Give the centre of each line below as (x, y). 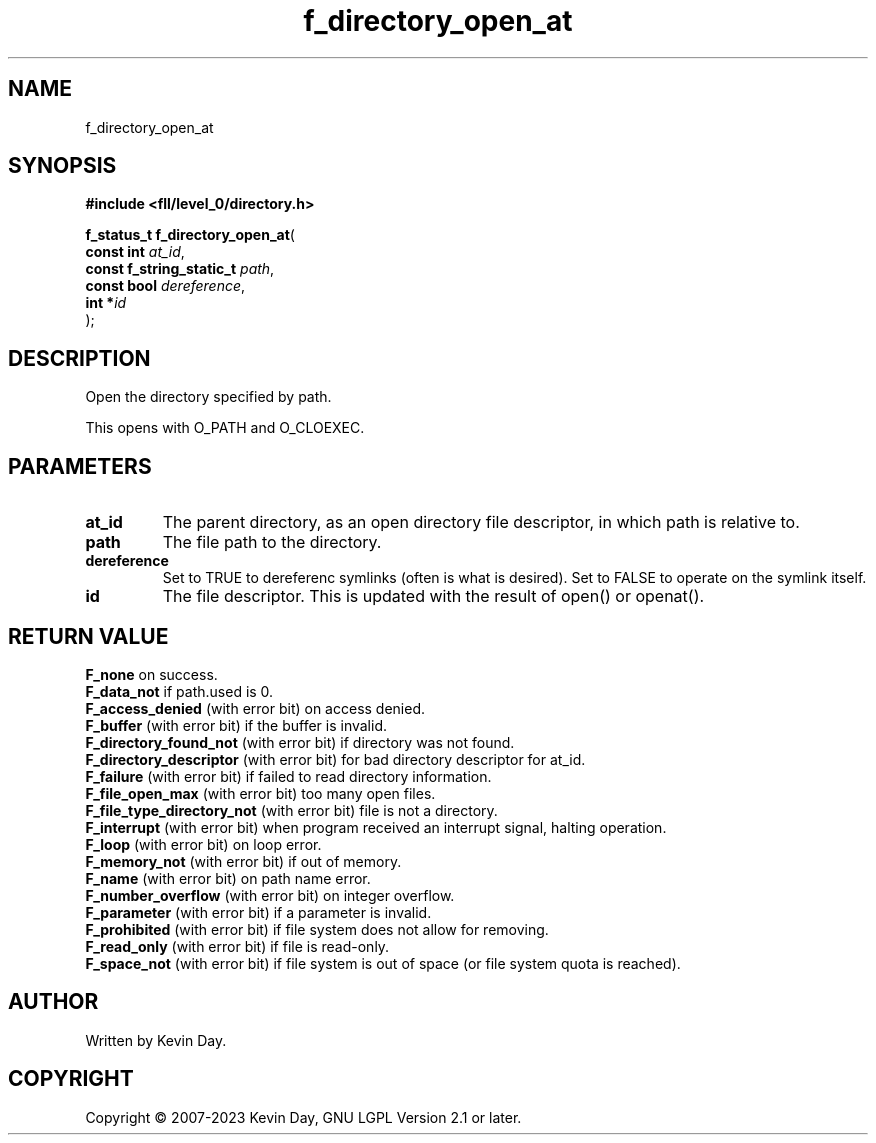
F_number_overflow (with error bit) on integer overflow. (270, 895)
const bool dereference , (165, 286)
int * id (106, 303)
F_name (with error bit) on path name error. (228, 878)
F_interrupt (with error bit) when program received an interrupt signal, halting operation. (376, 827)
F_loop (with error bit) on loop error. (203, 844)
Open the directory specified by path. (208, 397)
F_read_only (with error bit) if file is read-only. (237, 946)
